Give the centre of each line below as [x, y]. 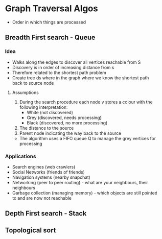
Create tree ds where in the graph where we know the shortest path [81, 78]
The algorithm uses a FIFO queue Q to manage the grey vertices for [88, 138]
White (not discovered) [50, 112]
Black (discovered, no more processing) [67, 122]
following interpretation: [44, 107]
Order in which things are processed [49, 22]
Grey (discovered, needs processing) [64, 118]
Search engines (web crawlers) [44, 167]
